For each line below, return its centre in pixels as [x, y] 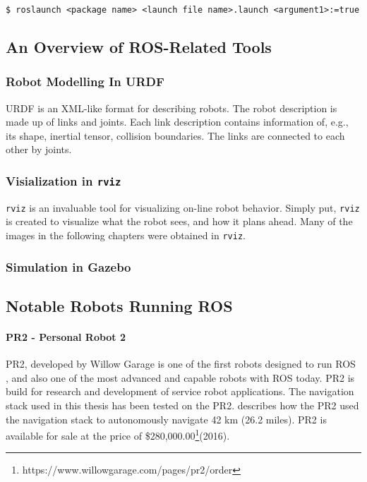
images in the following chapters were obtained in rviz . [126, 235]
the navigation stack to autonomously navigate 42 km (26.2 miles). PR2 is [166, 419]
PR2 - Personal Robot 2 [66, 336]
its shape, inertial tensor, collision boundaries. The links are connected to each [175, 135]
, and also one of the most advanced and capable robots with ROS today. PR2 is [180, 377]
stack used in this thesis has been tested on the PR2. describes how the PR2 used [182, 405]
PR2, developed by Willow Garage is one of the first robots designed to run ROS [181, 364]
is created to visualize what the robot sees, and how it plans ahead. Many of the [179, 221]
